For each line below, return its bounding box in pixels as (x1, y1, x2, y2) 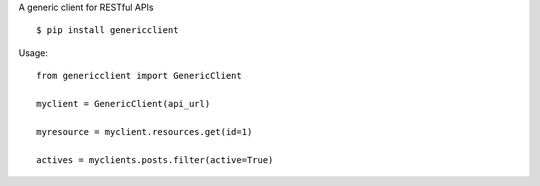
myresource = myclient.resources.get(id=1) (36, 126, 253, 137)
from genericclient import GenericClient (36, 70, 242, 82)
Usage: (18, 46, 49, 59)
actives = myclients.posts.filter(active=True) (36, 154, 274, 165)
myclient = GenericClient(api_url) (36, 98, 211, 109)
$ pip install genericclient (36, 25, 179, 36)
